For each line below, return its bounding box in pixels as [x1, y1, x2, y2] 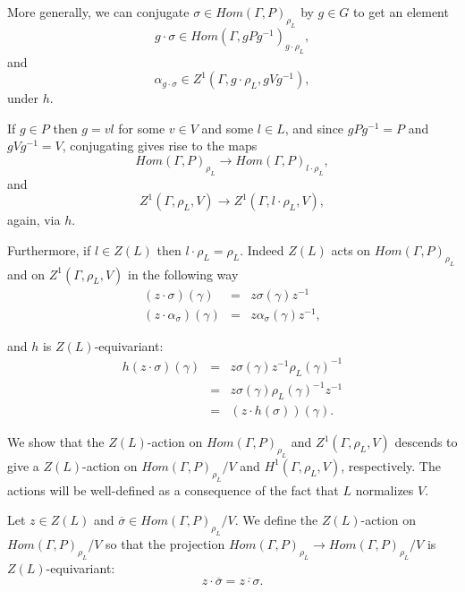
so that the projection [106, 534, 225, 553]
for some [118, 118, 165, 137]
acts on [331, 240, 371, 259]
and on [7, 264, 46, 283]
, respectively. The [341, 456, 441, 475]
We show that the [7, 433, 105, 451]
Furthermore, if [7, 240, 91, 259]
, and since [284, 118, 344, 137]
